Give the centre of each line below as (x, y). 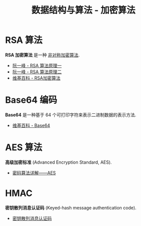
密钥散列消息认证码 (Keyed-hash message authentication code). (71, 208)
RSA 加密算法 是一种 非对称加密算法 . (42, 55)
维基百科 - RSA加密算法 (36, 78)
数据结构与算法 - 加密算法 (83, 10)
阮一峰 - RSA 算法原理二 (37, 72)
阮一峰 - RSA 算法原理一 (37, 65)
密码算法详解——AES (34, 173)
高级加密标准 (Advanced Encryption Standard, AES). (59, 162)
